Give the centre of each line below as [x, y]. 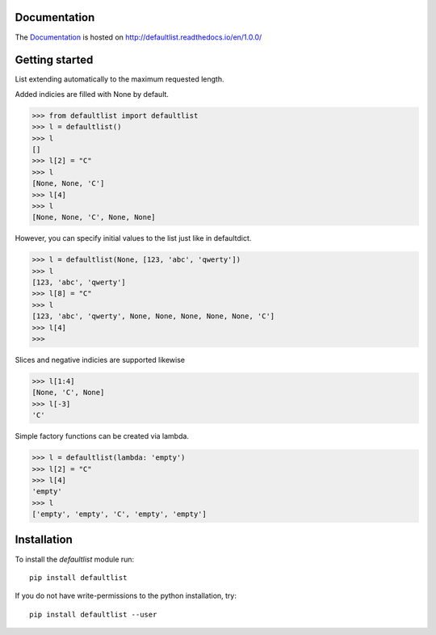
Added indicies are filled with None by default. [92, 94]
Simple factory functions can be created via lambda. [102, 436]
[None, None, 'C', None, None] [94, 217]
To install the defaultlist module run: [75, 559]
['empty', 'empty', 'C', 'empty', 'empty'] [119, 514]
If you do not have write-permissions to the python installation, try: [126, 596]
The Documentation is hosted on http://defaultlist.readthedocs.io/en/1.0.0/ [138, 37]
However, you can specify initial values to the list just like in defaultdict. [133, 238]
